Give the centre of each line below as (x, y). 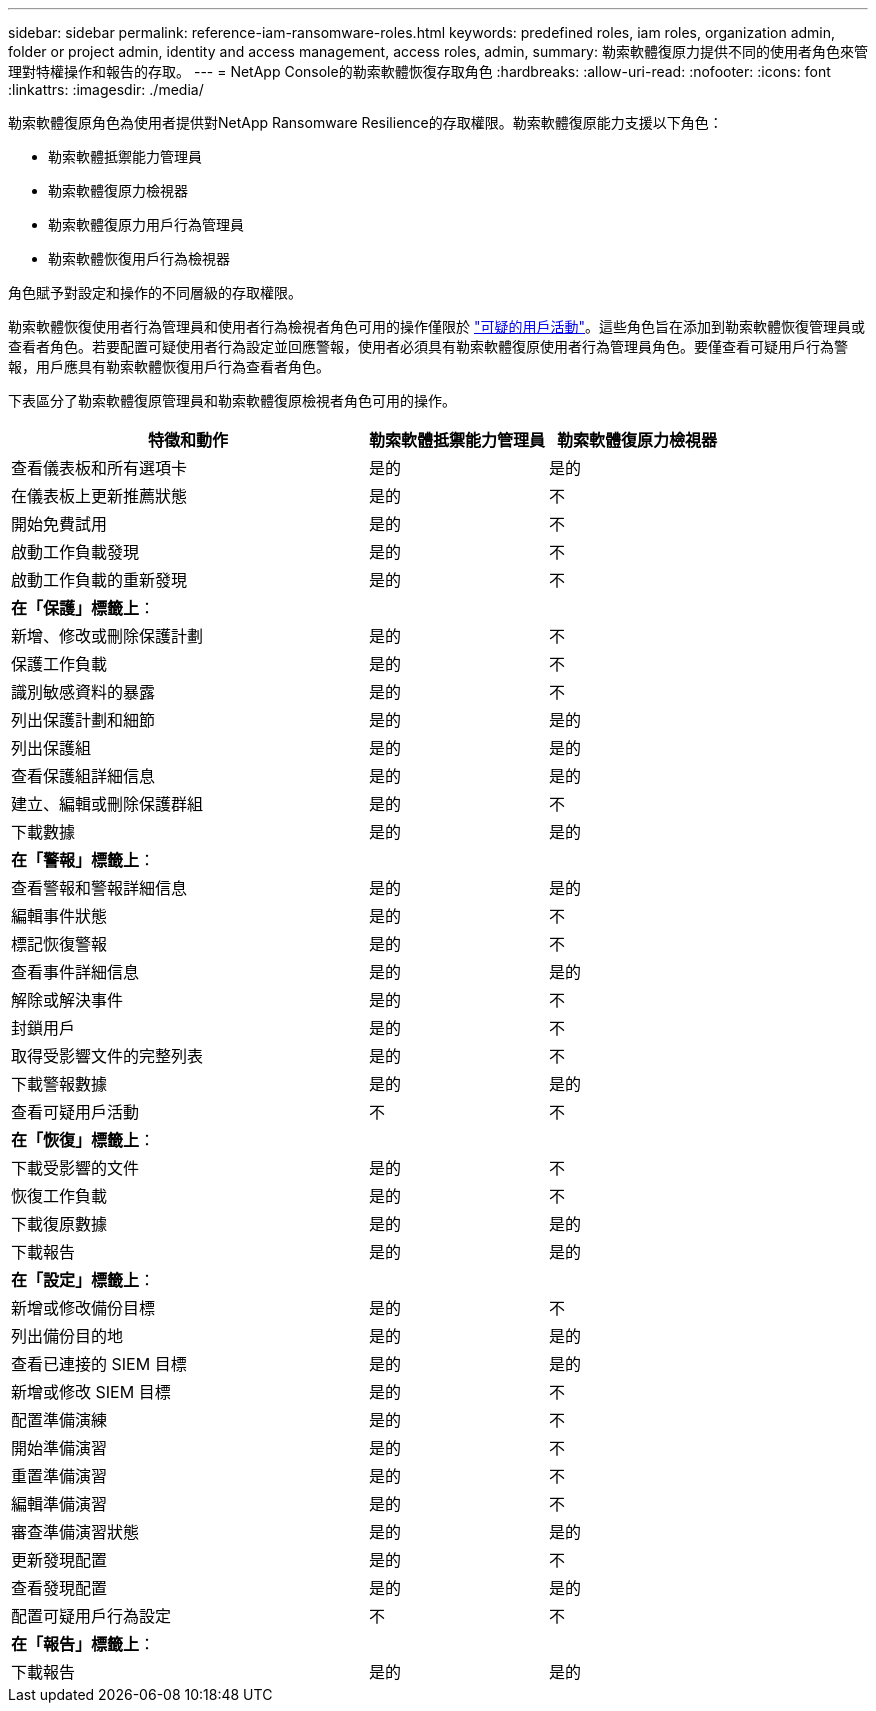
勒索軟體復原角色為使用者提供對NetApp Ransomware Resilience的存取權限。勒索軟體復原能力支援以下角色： (365, 122)
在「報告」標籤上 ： (83, 1644)
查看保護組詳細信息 (83, 776)
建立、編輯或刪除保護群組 (107, 804)
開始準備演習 (59, 1448)
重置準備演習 (59, 1476)
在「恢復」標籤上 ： (83, 1140)
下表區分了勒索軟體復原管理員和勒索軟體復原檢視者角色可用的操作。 (232, 400)
